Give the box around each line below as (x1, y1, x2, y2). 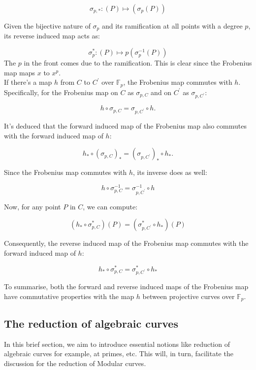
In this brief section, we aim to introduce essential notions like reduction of (4, 338, 230, 349)
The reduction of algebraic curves (4, 315, 178, 331)
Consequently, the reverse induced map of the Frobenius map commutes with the (4, 238, 249, 248)
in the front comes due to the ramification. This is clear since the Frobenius (24, 58, 252, 68)
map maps (4, 67, 35, 77)
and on (151, 87, 172, 97)
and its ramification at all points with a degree (101, 21, 243, 31)
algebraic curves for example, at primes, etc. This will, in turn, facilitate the (4, 348, 233, 359)
